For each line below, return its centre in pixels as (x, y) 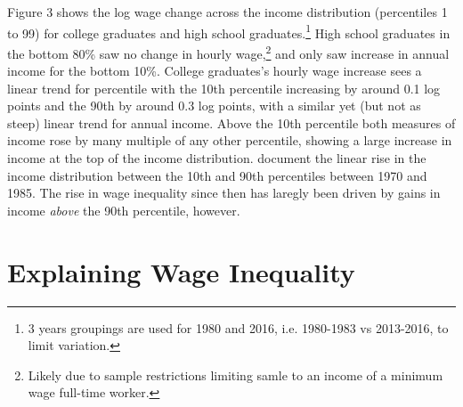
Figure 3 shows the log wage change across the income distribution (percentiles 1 (227, 12)
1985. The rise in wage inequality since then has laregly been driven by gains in (224, 193)
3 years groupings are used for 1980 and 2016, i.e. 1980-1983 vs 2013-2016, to (238, 327)
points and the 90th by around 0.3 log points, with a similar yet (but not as (214, 106)
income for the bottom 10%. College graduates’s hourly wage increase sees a (215, 71)
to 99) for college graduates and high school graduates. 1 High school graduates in (229, 31)
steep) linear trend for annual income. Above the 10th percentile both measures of (231, 122)
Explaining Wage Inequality (181, 271)
